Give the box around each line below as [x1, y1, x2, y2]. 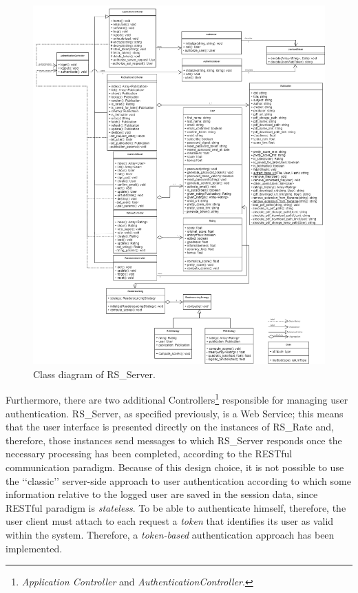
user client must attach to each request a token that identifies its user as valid [6, 514, 334, 528]
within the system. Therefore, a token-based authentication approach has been [6, 528, 335, 541]
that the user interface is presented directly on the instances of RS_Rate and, [6, 419, 334, 434]
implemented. [6, 541, 63, 555]
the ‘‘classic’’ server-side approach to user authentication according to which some [6, 473, 351, 488]
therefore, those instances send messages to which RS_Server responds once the [6, 433, 342, 447]
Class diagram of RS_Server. [33, 366, 156, 381]
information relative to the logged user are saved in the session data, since [6, 487, 318, 501]
